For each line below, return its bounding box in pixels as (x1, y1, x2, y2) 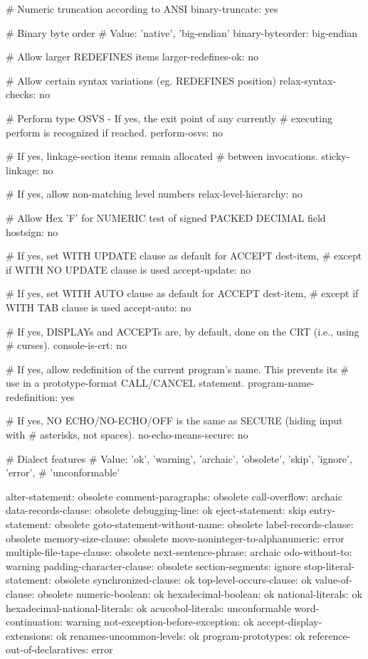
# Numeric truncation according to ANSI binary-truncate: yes (6, 1, 278, 16)
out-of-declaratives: (6, 642, 89, 657)
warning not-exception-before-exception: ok (65, 614, 254, 629)
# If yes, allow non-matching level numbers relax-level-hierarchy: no (6, 186, 303, 201)
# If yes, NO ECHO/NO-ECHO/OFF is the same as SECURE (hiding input (6, 413, 343, 428)
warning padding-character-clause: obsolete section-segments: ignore (6, 558, 301, 573)
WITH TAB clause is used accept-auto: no (6, 299, 191, 314)
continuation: (6, 614, 63, 629)
